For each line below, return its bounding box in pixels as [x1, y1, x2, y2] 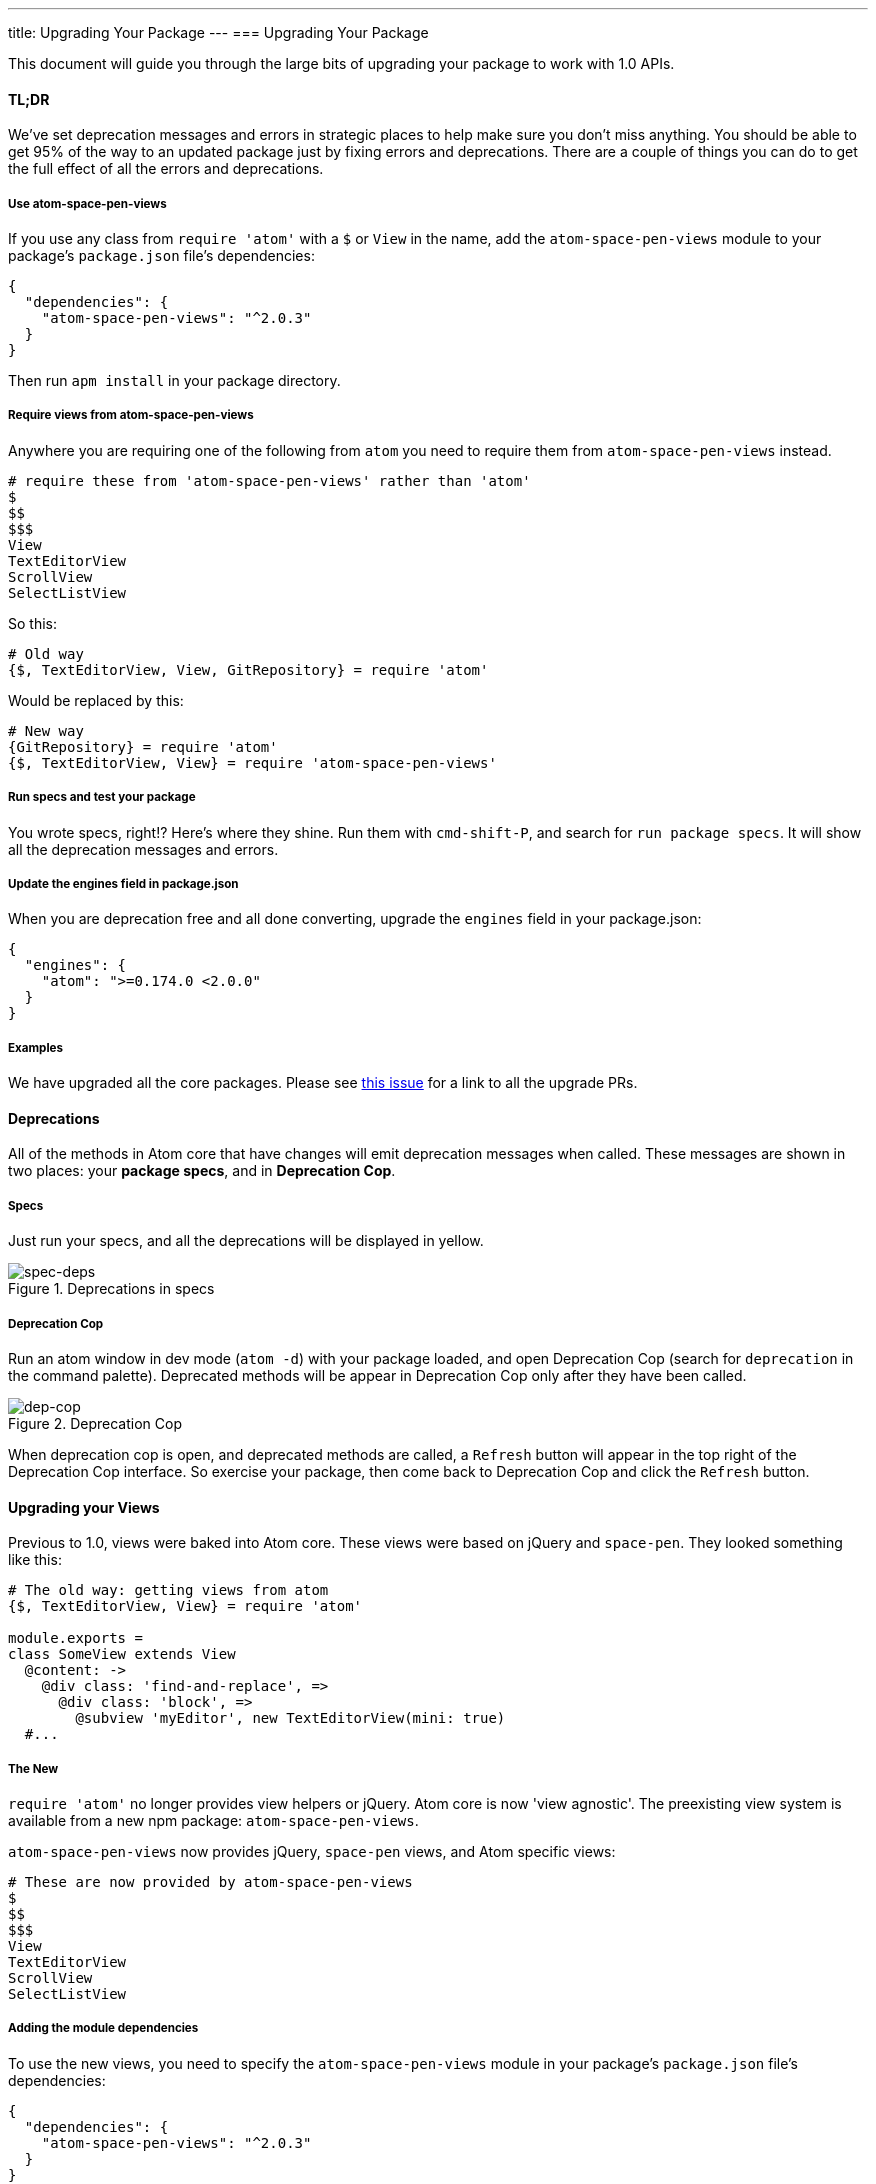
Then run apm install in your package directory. [8, 372, 341, 389]
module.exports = [8, 1630, 143, 1647]
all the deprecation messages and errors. [8, 840, 279, 858]
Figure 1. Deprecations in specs [8, 1280, 215, 1298]
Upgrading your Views [8, 1498, 160, 1516]
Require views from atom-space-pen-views [8, 408, 254, 423]
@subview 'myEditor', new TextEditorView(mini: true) [75, 1710, 506, 1727]
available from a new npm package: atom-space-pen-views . [8, 1811, 419, 1829]
